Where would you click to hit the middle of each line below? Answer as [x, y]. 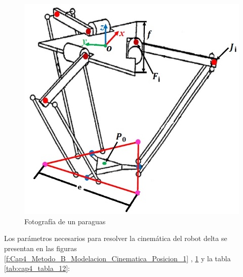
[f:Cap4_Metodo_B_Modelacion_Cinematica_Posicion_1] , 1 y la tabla [117, 258]
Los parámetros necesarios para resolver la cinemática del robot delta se [116, 238]
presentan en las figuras [40, 248]
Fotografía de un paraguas [65, 221]
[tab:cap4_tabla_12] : [37, 268]
